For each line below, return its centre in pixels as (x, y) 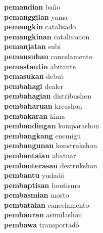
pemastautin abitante (40, 66)
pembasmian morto (37, 195)
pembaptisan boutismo (42, 185)
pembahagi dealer (34, 86)
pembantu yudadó (34, 175)
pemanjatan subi (33, 46)
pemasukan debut (34, 76)
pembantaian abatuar (40, 155)
